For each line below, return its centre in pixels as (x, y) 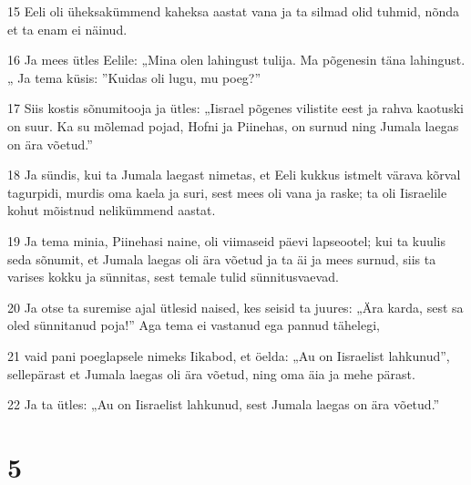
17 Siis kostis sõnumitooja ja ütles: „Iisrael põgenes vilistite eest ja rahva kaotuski (235, 108)
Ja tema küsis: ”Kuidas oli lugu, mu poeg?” (139, 77)
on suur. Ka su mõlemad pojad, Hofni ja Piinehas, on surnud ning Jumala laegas (233, 125)
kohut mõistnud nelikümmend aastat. (112, 210)
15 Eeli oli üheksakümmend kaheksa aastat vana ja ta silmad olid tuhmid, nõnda (233, 11)
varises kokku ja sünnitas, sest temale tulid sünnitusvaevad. (173, 277)
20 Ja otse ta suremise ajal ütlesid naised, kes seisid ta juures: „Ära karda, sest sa (235, 307)
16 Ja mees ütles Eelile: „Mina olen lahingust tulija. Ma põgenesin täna (207, 60)
